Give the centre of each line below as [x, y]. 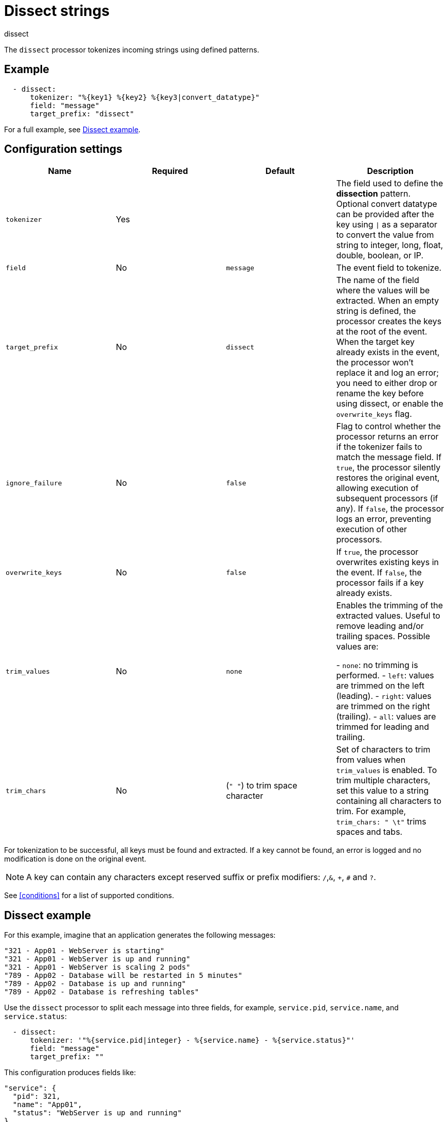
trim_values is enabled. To [387, 770]
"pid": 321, [36, 1097]
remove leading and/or [380, 626]
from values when [371, 760]
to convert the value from [385, 235]
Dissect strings [57, 11]
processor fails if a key [380, 583]
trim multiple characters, [383, 781]
